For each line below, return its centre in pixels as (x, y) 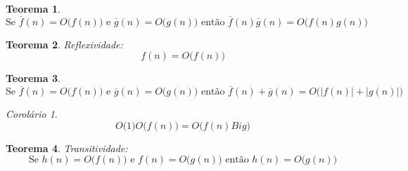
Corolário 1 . (32, 114)
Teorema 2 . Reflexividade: (64, 44)
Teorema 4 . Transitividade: (67, 148)
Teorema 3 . (33, 78)
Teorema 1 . (33, 8)
